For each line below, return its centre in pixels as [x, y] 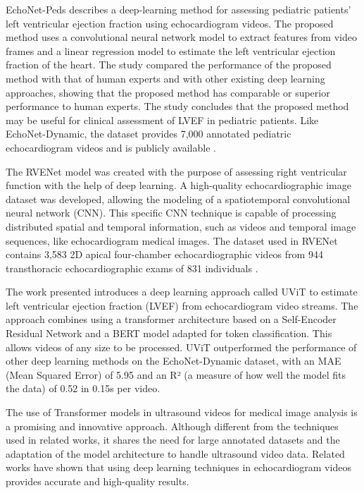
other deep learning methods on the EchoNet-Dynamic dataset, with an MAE [174, 361]
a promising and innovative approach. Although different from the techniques [172, 426]
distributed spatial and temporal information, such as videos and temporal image [181, 226]
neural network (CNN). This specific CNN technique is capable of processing [171, 213]
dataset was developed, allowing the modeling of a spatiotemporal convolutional [178, 199]
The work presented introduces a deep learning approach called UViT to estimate [182, 292]
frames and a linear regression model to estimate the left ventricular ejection [171, 50]
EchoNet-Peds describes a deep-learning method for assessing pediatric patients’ [178, 9]
